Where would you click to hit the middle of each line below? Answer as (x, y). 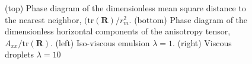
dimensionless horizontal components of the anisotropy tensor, (118, 31)
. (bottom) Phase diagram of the (188, 19)
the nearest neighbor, (43, 19)
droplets (20, 54)
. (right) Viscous (202, 42)
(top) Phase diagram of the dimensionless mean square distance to (125, 8)
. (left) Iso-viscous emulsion (100, 42)
